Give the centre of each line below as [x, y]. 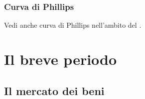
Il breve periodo [61, 59]
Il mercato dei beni [54, 90]
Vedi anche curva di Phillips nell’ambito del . [73, 25]
